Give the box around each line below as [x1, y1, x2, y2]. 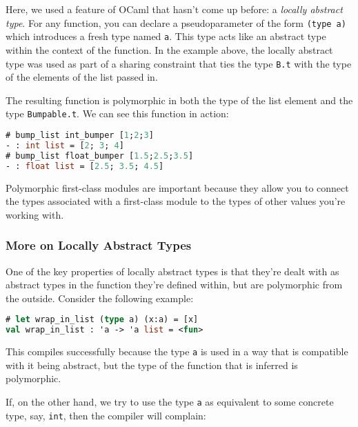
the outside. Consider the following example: [6, 290, 194, 305]
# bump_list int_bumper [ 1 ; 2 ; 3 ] [6, 130, 154, 140]
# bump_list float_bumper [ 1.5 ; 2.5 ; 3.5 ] [6, 150, 194, 161]
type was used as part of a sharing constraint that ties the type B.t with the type [6, 56, 352, 70]
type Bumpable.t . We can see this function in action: [6, 106, 229, 121]
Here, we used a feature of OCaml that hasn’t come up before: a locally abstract [6, 2, 343, 16]
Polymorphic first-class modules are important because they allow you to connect [6, 180, 349, 195]
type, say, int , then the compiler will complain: [6, 408, 206, 422]
